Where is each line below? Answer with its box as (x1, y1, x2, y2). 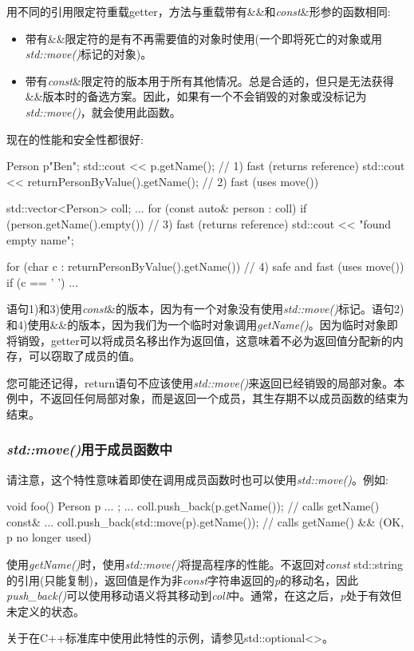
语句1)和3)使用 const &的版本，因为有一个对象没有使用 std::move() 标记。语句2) (6, 300, 404, 317)
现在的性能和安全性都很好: (6, 130, 144, 147)
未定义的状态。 (6, 602, 85, 619)
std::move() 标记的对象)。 (25, 46, 152, 62)
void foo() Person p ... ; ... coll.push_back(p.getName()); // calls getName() (6, 498, 380, 514)
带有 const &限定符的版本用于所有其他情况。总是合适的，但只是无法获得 (25, 72, 394, 89)
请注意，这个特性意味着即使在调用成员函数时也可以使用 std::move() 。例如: (6, 470, 388, 487)
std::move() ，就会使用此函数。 (25, 103, 181, 120)
